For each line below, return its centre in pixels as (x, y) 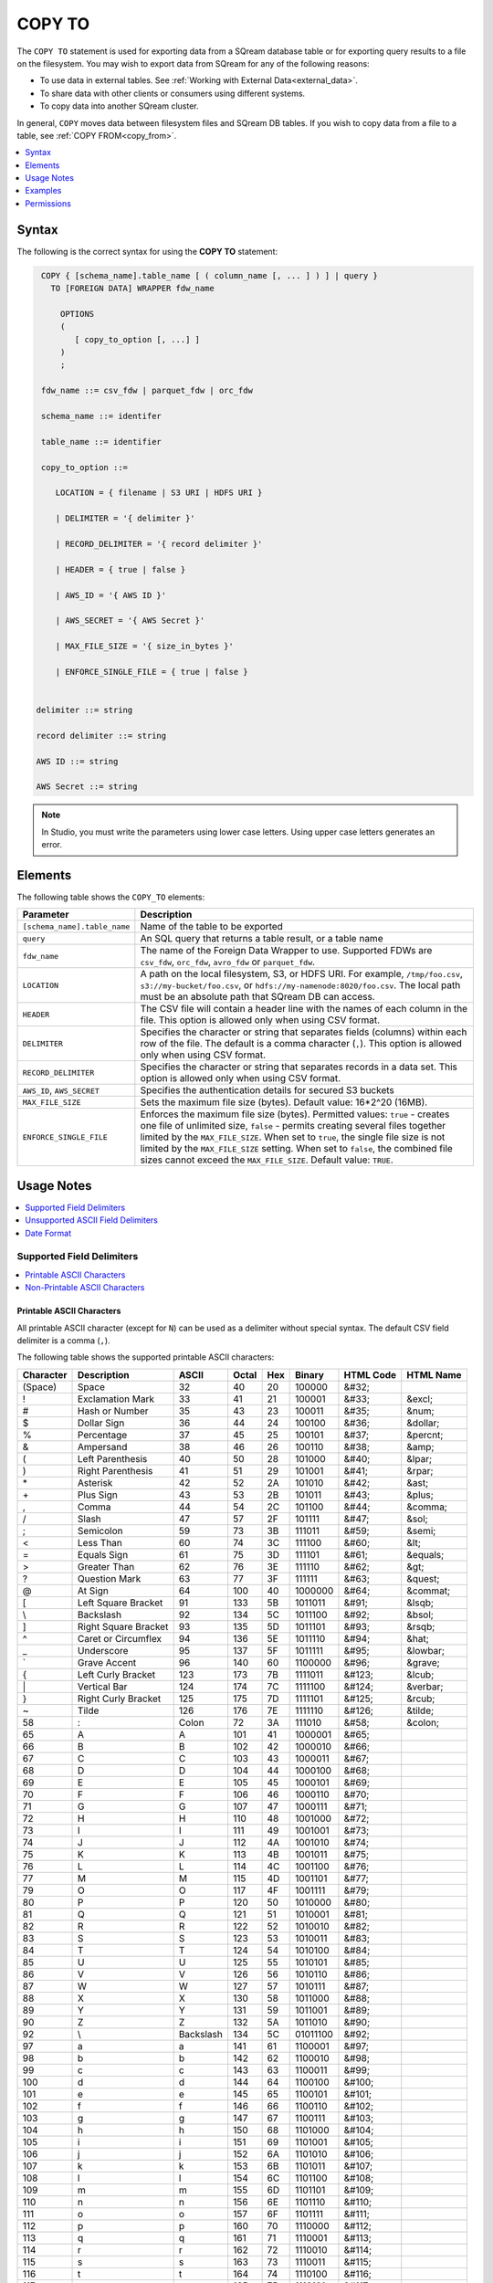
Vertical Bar (103, 1687)
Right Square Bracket (123, 1626)
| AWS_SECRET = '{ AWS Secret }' (130, 621)
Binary (309, 1374)
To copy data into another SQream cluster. (120, 106)
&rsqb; (421, 1626)
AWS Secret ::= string (87, 787)
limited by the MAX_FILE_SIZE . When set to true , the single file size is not (293, 1137)
